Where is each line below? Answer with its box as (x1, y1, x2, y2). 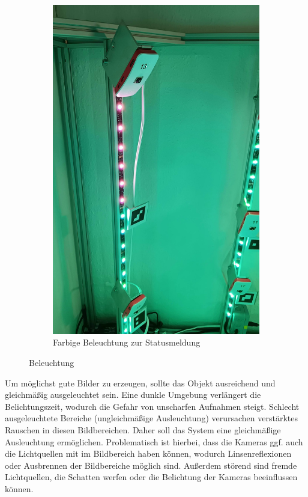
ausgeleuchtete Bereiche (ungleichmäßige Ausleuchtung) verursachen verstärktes (5, 412, 298, 424)
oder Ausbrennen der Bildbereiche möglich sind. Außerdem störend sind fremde (5, 459, 297, 471)
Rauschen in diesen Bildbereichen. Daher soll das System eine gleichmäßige (5, 423, 281, 436)
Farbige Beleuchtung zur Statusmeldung (53, 336, 201, 349)
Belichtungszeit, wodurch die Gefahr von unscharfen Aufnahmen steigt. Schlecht (5, 400, 300, 412)
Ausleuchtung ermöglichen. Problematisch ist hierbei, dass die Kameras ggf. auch (5, 435, 303, 448)
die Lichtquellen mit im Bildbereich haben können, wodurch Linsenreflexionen (5, 447, 292, 460)
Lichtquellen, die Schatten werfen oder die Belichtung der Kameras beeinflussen (5, 471, 298, 483)
